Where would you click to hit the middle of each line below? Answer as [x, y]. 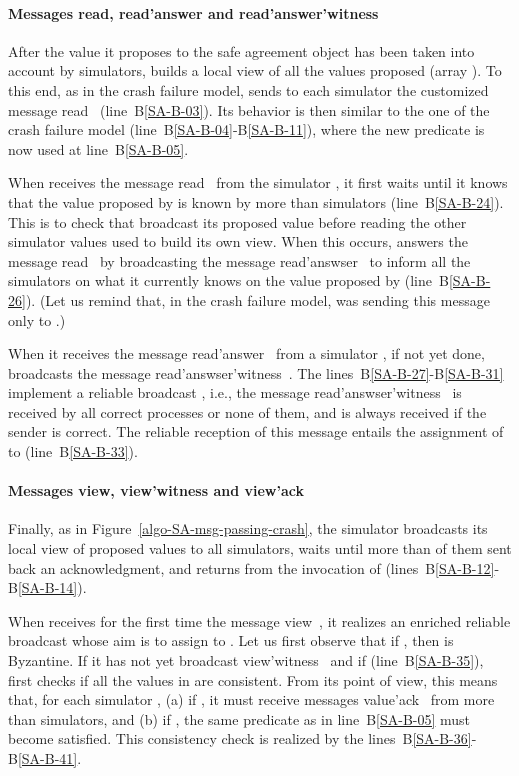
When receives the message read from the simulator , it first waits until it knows [258, 182]
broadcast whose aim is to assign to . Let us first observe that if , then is [231, 640]
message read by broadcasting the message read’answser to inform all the [239, 260]
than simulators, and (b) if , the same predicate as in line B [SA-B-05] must [239, 718]
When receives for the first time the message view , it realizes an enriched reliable [259, 620]
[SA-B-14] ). [52, 587]
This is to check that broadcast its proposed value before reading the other [237, 221]
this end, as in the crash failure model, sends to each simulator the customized [248, 89]
